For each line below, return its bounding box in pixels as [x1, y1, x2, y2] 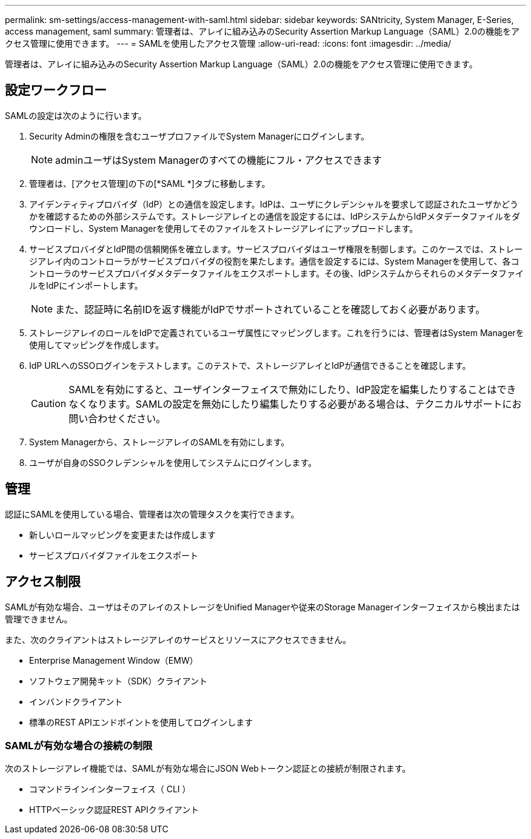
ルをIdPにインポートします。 [29, 280, 143, 291]
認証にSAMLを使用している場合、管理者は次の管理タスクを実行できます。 [5, 508, 299, 519]
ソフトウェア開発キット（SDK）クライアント [29, 675, 207, 686]
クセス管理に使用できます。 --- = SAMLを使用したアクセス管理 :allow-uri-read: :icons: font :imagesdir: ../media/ [5, 38, 452, 49]
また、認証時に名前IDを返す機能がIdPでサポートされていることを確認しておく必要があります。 [55, 303, 486, 315]
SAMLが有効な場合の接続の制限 [5, 739, 153, 752]
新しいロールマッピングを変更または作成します [29, 529, 216, 540]
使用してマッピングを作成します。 [29, 339, 164, 350]
